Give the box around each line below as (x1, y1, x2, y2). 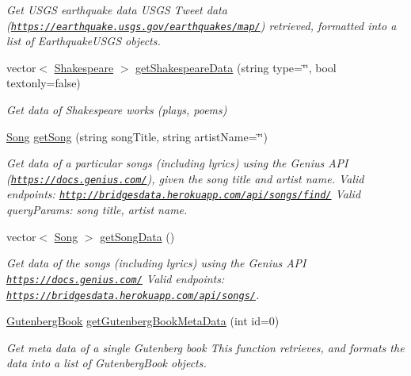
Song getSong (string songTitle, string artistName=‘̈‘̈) (6, 128, 268, 144)
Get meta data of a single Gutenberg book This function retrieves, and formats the (6, 339, 405, 355)
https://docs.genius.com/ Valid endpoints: (6, 270, 225, 286)
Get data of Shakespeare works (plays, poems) (6, 102, 227, 118)
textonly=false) (6, 75, 81, 91)
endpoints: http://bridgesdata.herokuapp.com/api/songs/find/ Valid (6, 186, 361, 202)
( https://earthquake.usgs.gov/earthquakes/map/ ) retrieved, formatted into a (6, 17, 397, 33)
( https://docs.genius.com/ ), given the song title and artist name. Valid (6, 170, 364, 186)
